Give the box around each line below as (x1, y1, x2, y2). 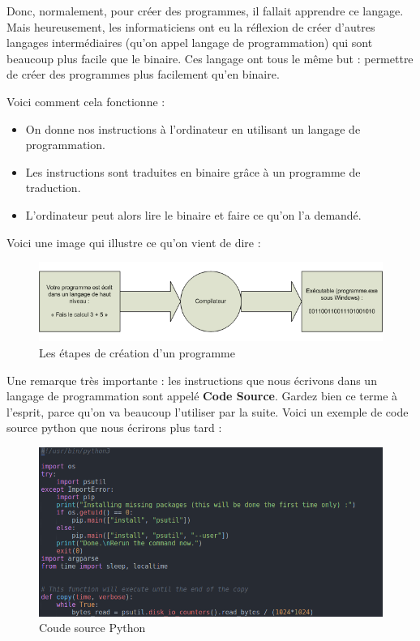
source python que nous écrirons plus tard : (6, 419, 222, 436)
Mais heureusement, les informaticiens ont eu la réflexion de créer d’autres (6, 18, 375, 35)
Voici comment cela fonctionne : (6, 92, 165, 109)
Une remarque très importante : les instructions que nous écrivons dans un (6, 371, 377, 388)
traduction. (25, 179, 81, 196)
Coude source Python (39, 619, 146, 636)
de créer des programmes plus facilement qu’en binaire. (6, 66, 280, 83)
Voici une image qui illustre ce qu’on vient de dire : (6, 233, 261, 250)
